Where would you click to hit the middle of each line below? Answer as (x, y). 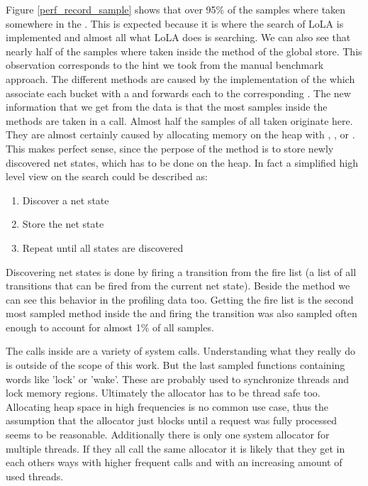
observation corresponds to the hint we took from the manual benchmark (165, 65)
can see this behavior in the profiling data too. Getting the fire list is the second (180, 299)
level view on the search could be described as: (107, 176)
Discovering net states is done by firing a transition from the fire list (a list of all (181, 271)
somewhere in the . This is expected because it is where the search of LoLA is (175, 23)
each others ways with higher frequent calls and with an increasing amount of (174, 462)
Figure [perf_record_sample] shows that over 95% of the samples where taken (176, 9)
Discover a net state (66, 200)
